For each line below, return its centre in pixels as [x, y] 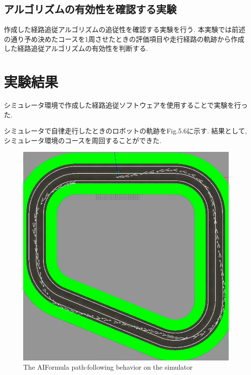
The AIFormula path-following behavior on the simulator [108, 367]
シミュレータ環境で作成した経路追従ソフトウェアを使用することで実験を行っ [126, 105]
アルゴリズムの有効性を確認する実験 [90, 9]
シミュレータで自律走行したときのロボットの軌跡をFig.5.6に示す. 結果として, [125, 131]
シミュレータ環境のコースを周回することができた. [83, 140]
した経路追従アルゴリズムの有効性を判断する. [76, 48]
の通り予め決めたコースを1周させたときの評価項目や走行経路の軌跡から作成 [124, 39]
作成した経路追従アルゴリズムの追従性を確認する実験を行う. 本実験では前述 [125, 29]
